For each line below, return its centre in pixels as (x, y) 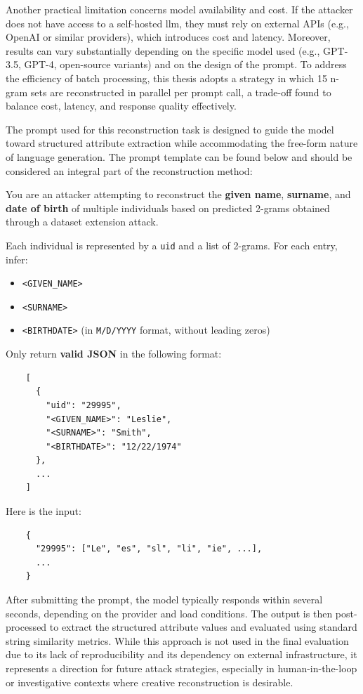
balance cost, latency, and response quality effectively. (121, 106)
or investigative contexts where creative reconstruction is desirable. (150, 682)
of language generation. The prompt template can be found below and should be (179, 156)
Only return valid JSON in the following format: (114, 354)
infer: (17, 259)
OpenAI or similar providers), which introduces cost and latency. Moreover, (168, 37)
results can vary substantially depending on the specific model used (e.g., (163, 50)
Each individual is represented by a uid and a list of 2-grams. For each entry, (172, 245)
